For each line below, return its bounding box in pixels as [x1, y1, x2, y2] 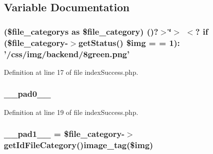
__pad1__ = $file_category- [4, 128, 125, 140]
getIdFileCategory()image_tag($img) [4, 139, 154, 151]
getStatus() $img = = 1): [78, 36, 180, 48]
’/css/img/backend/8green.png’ [4, 47, 130, 60]
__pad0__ [4, 88, 51, 100]
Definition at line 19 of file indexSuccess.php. [4, 107, 138, 117]
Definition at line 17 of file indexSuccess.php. [4, 66, 138, 77]
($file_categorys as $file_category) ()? [4, 25, 158, 37]
